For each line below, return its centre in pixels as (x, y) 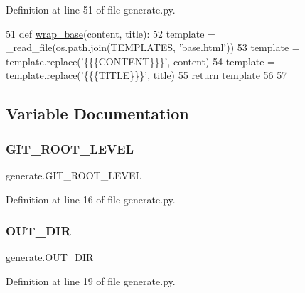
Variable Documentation (97, 113)
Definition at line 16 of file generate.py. (91, 199)
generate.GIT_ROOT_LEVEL (74, 175)
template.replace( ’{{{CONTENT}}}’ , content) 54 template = (141, 61)
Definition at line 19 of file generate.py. (91, 281)
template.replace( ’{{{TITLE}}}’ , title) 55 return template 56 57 (146, 75)
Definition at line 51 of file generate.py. (91, 9)
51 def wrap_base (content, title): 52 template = (111, 33)
